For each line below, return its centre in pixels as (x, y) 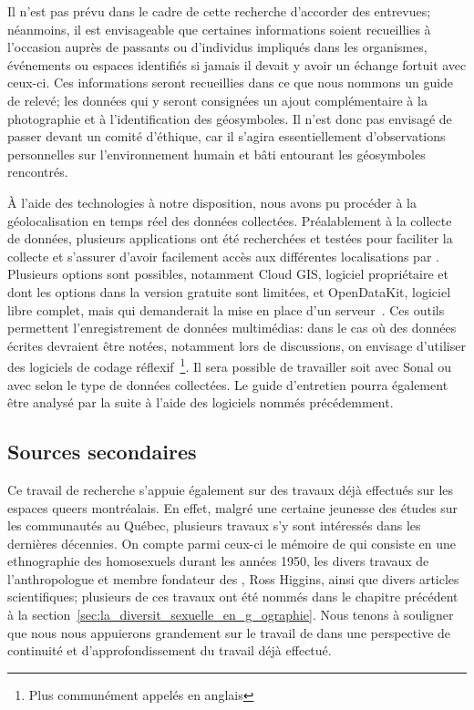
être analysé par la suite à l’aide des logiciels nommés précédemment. (201, 402)
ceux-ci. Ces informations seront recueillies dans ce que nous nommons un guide (231, 82)
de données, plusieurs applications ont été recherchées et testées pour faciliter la (230, 238)
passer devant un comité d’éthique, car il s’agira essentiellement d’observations (227, 136)
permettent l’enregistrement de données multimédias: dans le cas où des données (232, 328)
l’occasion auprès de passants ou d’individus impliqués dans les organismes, (217, 47)
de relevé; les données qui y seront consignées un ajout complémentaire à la (217, 100)
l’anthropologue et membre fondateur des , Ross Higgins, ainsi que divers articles (233, 578)
